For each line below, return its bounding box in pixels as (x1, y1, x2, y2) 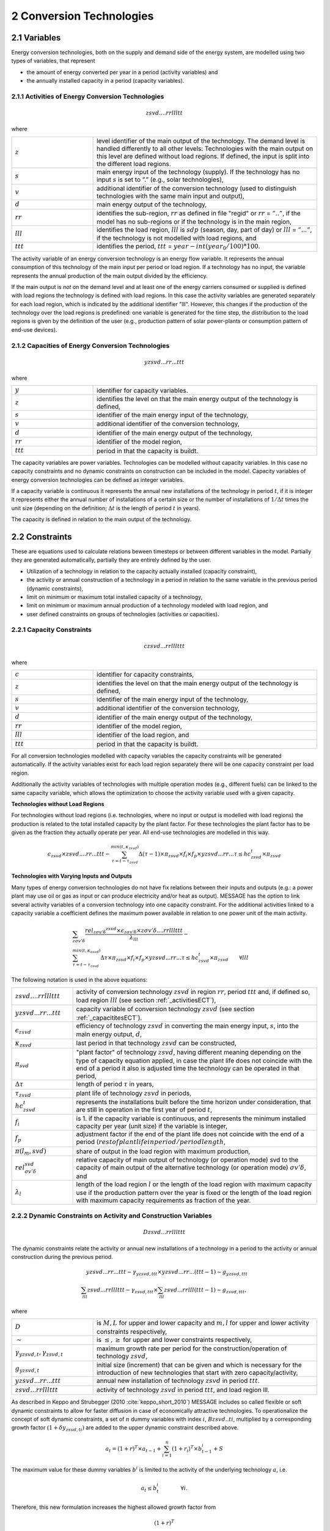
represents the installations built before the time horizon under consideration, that (76, 1098, 312, 1107)
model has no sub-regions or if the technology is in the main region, (97, 217, 292, 226)
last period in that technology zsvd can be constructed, (76, 1039, 237, 1047)
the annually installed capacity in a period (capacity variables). (26, 77, 185, 85)
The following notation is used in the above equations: (11, 976, 148, 984)
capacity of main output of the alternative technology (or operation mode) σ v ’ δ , (76, 1164, 307, 1172)
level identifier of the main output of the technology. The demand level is (97, 137, 306, 145)
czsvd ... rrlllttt (144, 643, 185, 650)
